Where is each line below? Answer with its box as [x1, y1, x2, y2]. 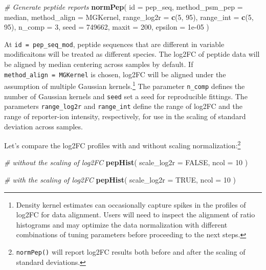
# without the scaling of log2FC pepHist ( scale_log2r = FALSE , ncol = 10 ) [4, 157, 248, 168]
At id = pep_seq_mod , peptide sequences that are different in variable [4, 38, 225, 49]
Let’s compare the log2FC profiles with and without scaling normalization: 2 [4, 139, 241, 150]
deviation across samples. [4, 121, 83, 131]
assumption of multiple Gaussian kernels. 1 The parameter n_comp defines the [4, 79, 245, 91]
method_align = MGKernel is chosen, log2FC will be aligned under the [4, 69, 226, 79]
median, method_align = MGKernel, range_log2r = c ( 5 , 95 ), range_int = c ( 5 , [4, 11, 254, 22]
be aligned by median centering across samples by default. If [4, 59, 193, 70]
